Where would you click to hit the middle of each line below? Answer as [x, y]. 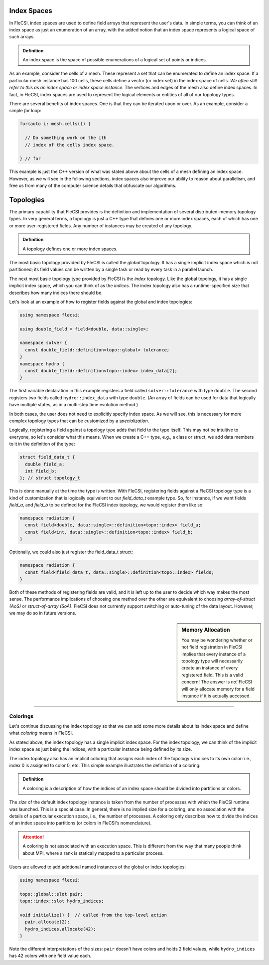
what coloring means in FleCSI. [41, 733]
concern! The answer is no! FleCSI [217, 682]
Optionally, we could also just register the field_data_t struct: [71, 552]
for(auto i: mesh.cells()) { [55, 124]
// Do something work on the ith [66, 138]
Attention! [33, 837]
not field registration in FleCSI [212, 647]
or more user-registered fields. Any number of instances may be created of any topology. [101, 226]
